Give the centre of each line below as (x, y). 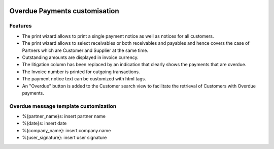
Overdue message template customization (63, 106)
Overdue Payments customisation (64, 11)
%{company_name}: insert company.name (66, 130)
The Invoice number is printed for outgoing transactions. (81, 72)
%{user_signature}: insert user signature (64, 138)
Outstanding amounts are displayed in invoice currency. (80, 57)
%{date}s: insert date (44, 123)
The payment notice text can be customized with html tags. (84, 79)
